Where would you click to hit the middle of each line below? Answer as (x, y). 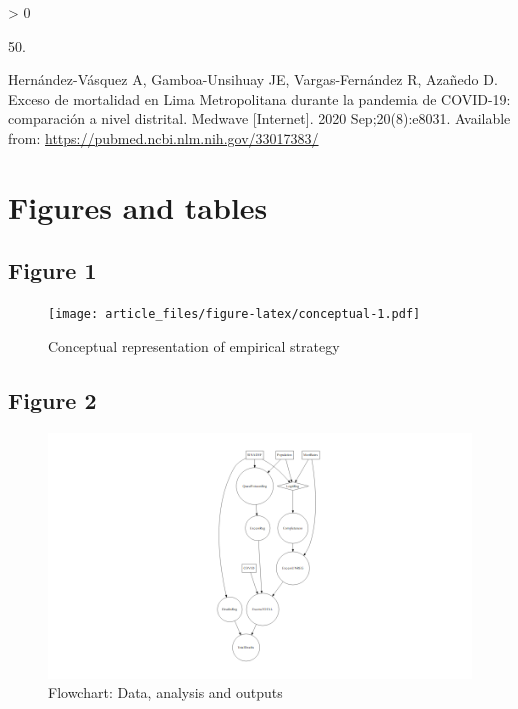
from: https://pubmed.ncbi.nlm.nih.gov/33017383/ (163, 137)
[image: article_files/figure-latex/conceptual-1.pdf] (234, 314)
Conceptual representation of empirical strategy (194, 345)
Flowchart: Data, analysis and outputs (165, 692)
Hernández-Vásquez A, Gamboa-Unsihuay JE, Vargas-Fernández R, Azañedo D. (253, 79)
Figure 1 (52, 270)
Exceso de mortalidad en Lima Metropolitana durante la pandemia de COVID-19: (259, 98)
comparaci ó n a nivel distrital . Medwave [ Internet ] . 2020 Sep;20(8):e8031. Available (259, 118)
